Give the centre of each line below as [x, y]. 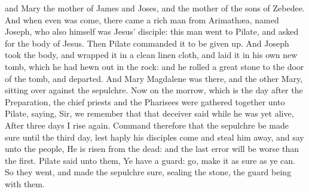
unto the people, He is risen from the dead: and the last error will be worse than [152, 149]
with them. [25, 183]
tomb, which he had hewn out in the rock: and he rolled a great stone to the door [154, 66]
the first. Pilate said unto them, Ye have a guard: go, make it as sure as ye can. [150, 160]
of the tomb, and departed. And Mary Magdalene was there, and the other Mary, [154, 78]
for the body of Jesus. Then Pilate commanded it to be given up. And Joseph [147, 43]
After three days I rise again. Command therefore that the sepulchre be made [147, 125]
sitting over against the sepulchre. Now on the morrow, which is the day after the [154, 90]
